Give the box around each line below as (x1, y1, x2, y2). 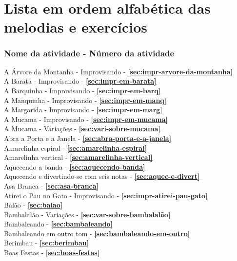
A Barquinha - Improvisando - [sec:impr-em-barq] (4, 85, 161, 95)
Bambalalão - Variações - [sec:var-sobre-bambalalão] (4, 209, 171, 219)
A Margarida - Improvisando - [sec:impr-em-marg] (4, 104, 162, 115)
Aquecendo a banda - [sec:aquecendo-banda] (4, 161, 145, 172)
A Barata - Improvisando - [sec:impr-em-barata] (4, 76, 157, 86)
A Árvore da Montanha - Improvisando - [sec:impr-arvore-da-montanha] (4, 66, 233, 76)
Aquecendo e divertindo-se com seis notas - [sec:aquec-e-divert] (4, 171, 200, 181)
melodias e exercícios (4, 17, 147, 37)
